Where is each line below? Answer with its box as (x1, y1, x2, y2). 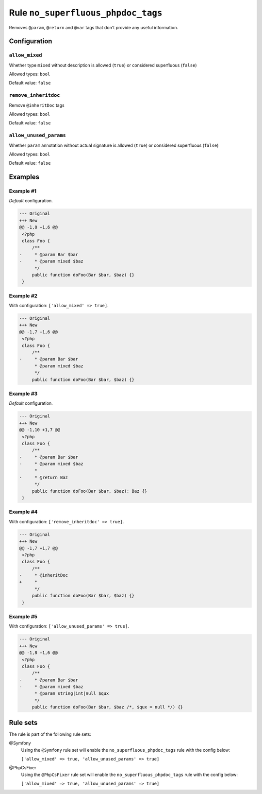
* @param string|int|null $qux (34, 690, 109, 696)
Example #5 (9, 613, 37, 620)
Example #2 (9, 292, 38, 299)
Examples (9, 173, 40, 181)
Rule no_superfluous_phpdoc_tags (9, 7, 163, 18)
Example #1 (9, 188, 36, 194)
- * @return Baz (19, 474, 68, 480)
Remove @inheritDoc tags (9, 102, 65, 108)
